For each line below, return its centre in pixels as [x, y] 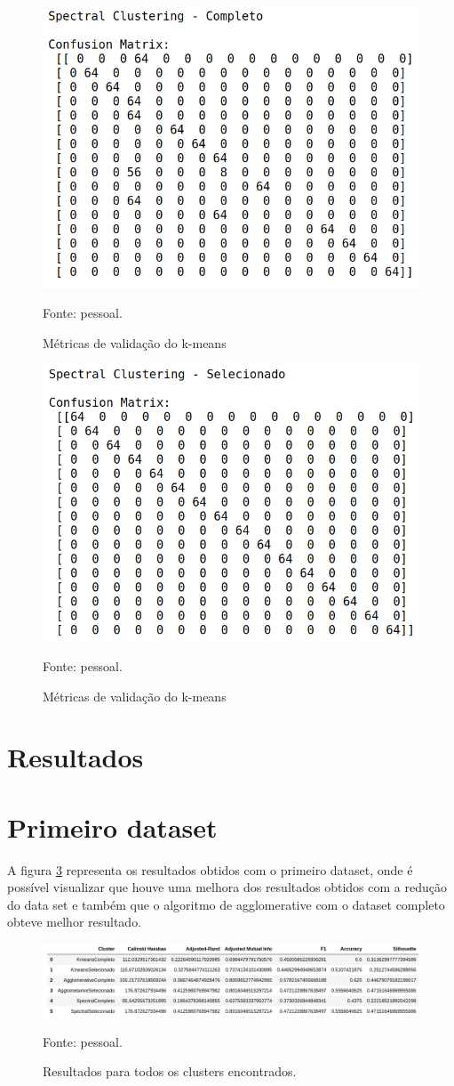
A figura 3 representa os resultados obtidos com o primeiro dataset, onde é [210, 869]
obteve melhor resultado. [75, 922]
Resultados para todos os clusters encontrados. [170, 1071]
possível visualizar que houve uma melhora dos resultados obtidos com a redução [227, 887]
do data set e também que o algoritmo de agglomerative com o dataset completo [226, 904]
